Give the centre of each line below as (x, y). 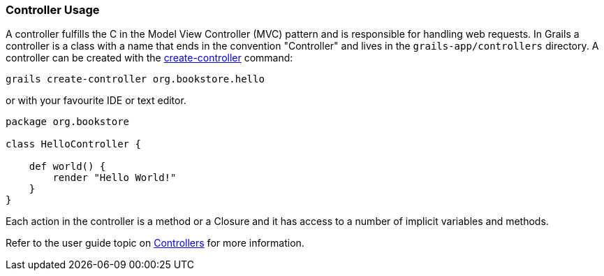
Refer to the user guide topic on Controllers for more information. (155, 243)
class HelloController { (73, 144)
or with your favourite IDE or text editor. (96, 101)
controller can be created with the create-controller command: (149, 58)
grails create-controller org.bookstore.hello (135, 79)
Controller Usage (53, 10)
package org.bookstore (68, 122)
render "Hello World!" (115, 178)
